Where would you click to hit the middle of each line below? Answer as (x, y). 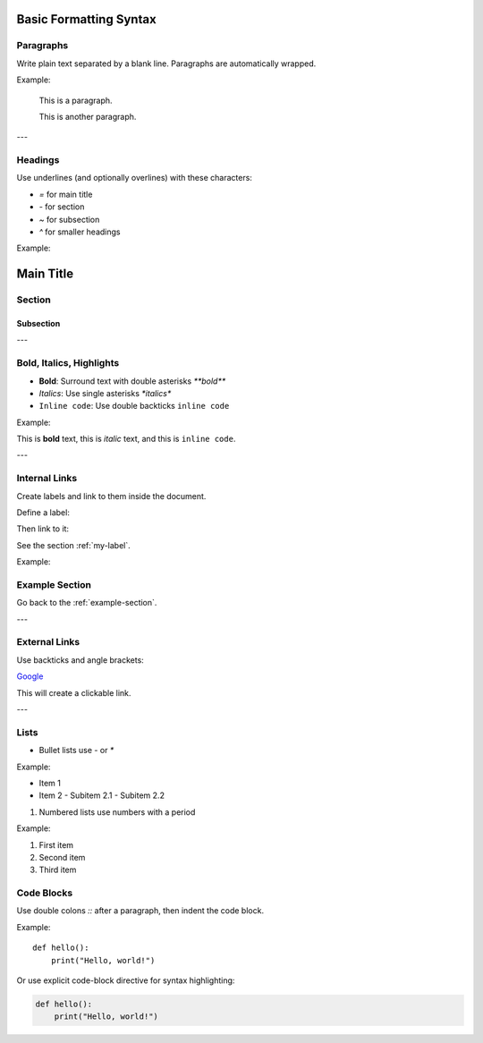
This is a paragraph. (76, 100)
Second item (62, 857)
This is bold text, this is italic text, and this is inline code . (126, 439)
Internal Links (47, 479)
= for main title (66, 194)
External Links (48, 642)
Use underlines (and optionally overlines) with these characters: (134, 178)
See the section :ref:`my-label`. (74, 545)
